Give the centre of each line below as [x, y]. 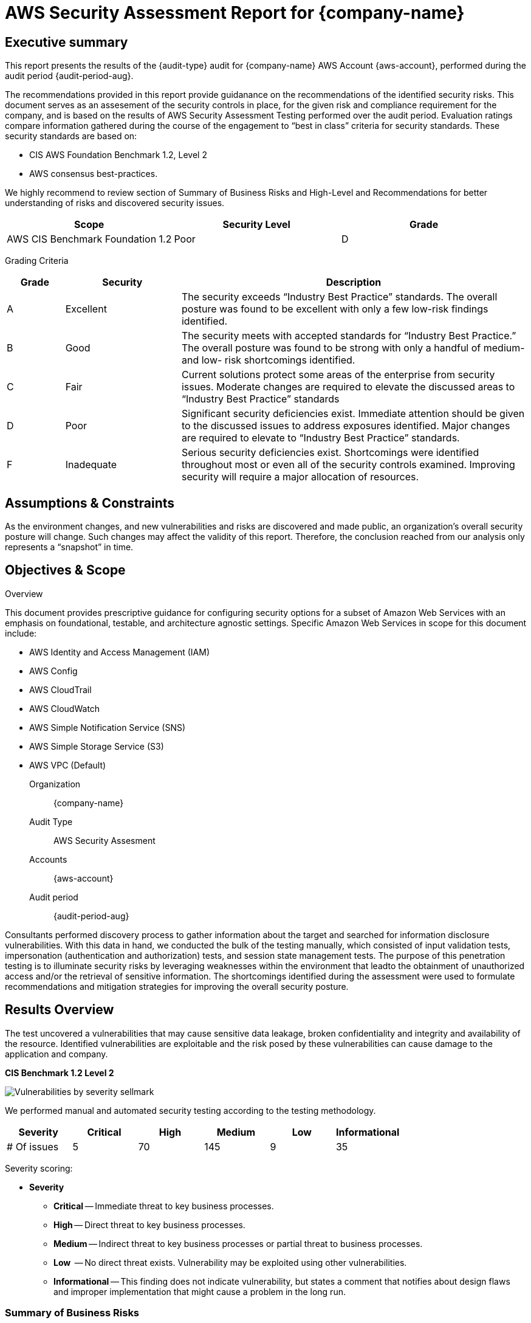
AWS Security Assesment [104, 840]
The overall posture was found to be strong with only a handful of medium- [353, 348]
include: [21, 633]
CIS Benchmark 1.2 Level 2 [60, 1073]
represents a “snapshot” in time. [69, 547]
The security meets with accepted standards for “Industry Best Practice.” [349, 336]
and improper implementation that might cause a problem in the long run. [200, 1291]
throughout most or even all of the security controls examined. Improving [348, 465]
